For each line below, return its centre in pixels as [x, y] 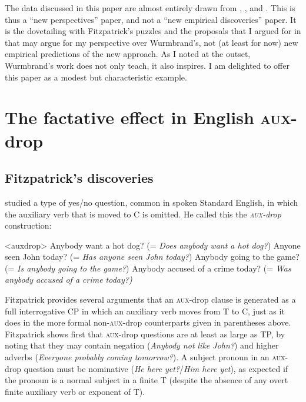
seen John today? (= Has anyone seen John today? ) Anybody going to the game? [152, 257]
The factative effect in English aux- [151, 117]
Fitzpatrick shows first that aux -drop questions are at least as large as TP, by [145, 334]
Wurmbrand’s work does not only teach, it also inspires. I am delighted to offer [147, 65]
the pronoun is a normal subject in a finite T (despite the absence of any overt [147, 380]
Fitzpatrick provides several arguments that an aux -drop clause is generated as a [150, 299]
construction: [28, 225]
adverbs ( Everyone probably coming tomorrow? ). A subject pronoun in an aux [145, 357]
